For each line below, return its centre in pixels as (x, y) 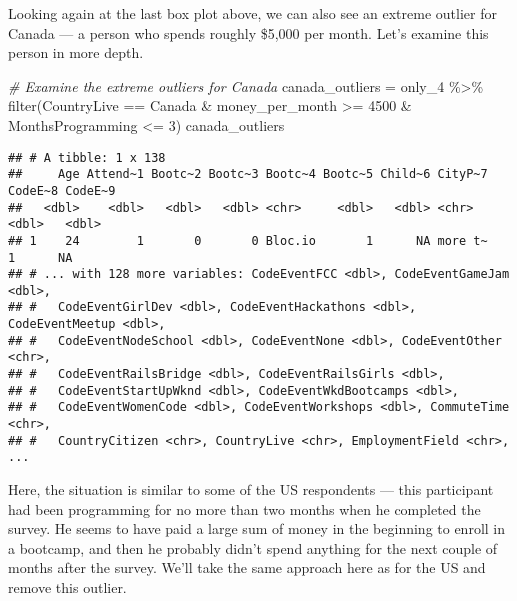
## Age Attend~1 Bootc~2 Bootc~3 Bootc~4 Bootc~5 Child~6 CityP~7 (248, 174)
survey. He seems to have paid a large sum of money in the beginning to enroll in (257, 528)
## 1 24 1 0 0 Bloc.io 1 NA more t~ (248, 240)
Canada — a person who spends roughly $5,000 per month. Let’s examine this (248, 32)
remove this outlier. (67, 587)
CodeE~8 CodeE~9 (62, 190)
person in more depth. (76, 52)
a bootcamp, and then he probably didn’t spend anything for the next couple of (253, 547)
